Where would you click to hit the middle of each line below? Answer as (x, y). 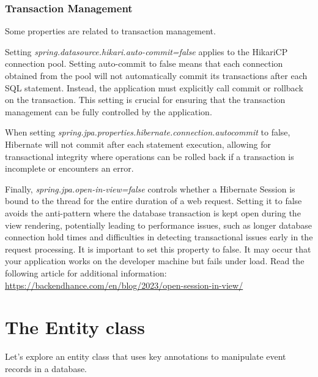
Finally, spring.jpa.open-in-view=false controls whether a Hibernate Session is (150, 188)
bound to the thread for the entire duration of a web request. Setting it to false (153, 201)
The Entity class (75, 327)
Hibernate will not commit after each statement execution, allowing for (138, 144)
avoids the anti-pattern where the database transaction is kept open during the (153, 212)
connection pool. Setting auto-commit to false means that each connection (144, 63)
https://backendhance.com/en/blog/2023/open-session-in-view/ (124, 285)
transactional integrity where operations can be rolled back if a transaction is (150, 156)
